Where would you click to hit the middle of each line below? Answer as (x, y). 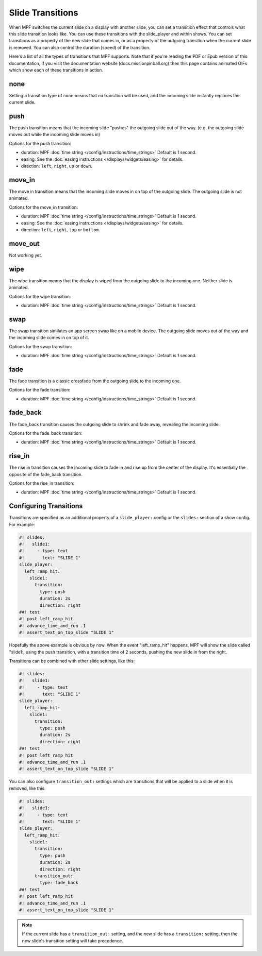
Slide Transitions (44, 13)
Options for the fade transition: (40, 390)
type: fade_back (59, 883)
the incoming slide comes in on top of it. (49, 338)
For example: (22, 524)
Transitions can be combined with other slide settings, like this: (72, 661)
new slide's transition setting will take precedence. (73, 940)
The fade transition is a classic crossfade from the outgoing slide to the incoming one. (95, 381)
